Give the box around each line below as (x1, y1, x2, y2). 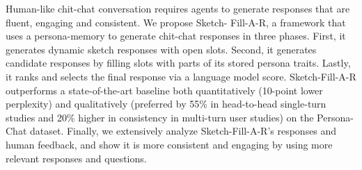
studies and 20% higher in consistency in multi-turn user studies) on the (6, 110, 314, 124)
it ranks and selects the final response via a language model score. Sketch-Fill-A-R (6, 69, 356, 83)
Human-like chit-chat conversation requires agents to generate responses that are (6, 1, 350, 15)
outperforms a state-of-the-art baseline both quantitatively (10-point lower (6, 83, 323, 97)
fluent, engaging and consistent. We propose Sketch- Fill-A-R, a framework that (6, 15, 346, 29)
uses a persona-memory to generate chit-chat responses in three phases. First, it (6, 28, 346, 43)
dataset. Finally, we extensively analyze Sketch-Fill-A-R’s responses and (29, 124, 337, 138)
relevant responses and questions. (6, 151, 147, 165)
